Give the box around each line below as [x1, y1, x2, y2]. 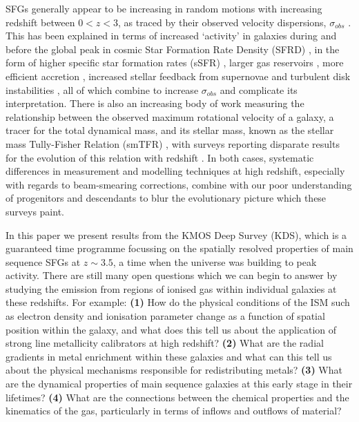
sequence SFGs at [6, 254, 81, 269]
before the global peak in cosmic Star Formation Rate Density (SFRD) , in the [6, 41, 340, 56]
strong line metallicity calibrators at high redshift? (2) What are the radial [6, 336, 324, 350]
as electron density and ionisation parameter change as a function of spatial [6, 309, 325, 323]
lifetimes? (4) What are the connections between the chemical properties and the [6, 390, 349, 404]
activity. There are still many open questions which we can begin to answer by [6, 268, 338, 282]
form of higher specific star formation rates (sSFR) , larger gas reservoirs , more [6, 55, 344, 70]
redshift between [6, 15, 75, 29]
